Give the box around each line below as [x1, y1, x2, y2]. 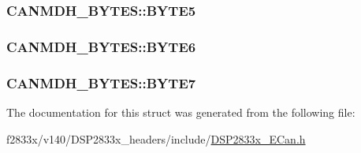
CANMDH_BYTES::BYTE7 [6, 73, 196, 92]
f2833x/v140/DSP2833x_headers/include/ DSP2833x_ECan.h [6, 130, 306, 147]
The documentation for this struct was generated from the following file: [6, 103, 355, 120]
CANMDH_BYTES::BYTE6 [6, 36, 196, 56]
